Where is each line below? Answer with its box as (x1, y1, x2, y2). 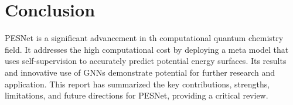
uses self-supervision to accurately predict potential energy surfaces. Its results (5, 55, 287, 67)
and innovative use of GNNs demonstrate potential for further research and (5, 66, 275, 78)
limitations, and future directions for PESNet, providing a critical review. (5, 89, 268, 101)
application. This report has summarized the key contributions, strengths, (5, 77, 270, 90)
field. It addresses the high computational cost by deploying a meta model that (5, 43, 289, 55)
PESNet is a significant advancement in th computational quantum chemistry (5, 32, 284, 44)
